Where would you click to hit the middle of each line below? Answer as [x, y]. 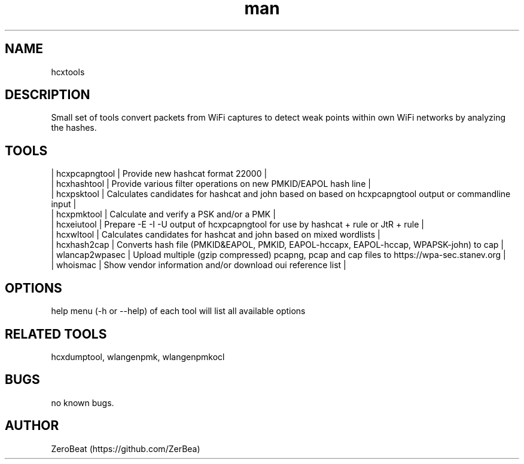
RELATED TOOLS [56, 334]
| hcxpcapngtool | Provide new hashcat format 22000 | [159, 174]
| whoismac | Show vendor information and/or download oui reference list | [199, 265]
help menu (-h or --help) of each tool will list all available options [178, 311]
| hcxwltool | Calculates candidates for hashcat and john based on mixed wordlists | [216, 235]
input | [64, 204]
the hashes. [74, 128]
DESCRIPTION [48, 95]
